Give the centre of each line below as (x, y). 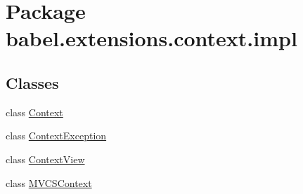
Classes (32, 82)
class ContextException (56, 136)
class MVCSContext (49, 182)
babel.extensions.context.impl (151, 38)
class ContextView (45, 159)
